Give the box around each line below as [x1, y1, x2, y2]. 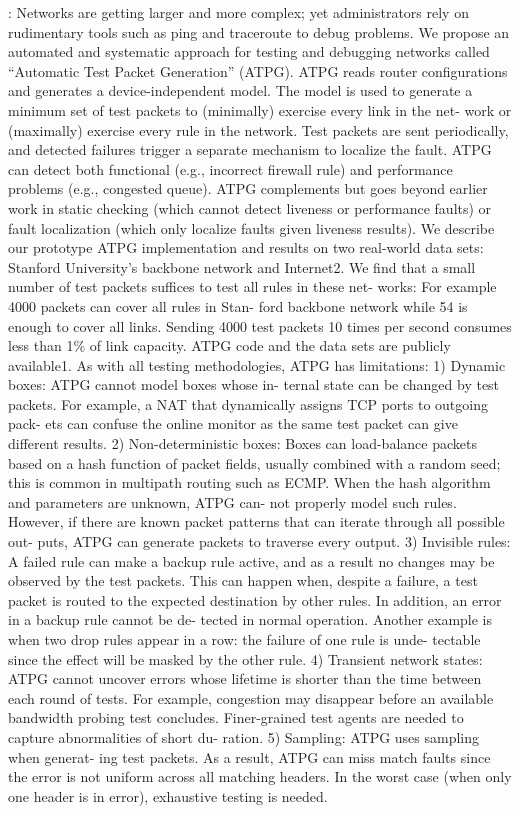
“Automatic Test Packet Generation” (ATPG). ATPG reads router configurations [8, 60, 508, 81]
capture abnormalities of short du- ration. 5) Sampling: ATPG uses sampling [8, 726, 480, 747]
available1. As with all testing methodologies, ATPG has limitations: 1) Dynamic [8, 354, 506, 375]
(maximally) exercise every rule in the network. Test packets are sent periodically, [8, 119, 509, 140]
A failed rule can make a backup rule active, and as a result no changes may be [8, 550, 495, 571]
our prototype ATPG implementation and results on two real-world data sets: [8, 237, 484, 258]
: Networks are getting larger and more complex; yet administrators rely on [8, 2, 469, 22]
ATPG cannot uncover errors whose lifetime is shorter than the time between [8, 668, 482, 689]
